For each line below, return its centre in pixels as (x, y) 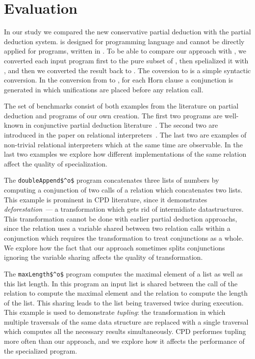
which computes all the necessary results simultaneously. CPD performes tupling (125, 331)
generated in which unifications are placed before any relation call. (104, 89)
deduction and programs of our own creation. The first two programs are (113, 115)
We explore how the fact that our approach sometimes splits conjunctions (115, 247)
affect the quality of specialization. (56, 163)
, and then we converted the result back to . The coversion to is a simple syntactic (127, 70)
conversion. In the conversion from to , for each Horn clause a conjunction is (119, 80)
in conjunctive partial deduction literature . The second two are (122, 125)
